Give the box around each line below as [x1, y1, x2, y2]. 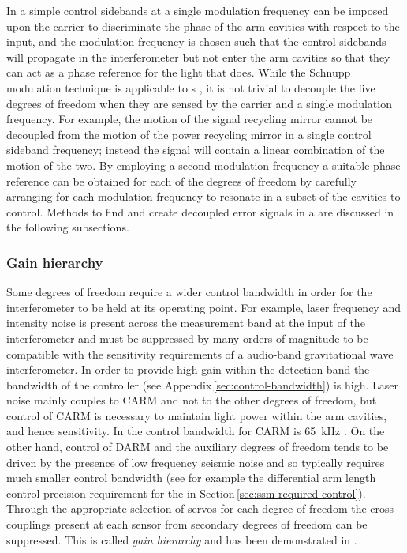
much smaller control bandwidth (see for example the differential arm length [6, 469, 376, 486]
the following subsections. [6, 219, 129, 235]
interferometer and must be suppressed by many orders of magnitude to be [6, 329, 368, 346]
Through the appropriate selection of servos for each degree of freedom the [6, 500, 367, 517]
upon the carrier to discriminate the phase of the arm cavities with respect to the [6, 17, 400, 34]
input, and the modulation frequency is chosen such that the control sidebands [6, 33, 386, 50]
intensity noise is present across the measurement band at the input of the [6, 314, 365, 331]
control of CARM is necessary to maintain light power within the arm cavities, [6, 407, 387, 423]
